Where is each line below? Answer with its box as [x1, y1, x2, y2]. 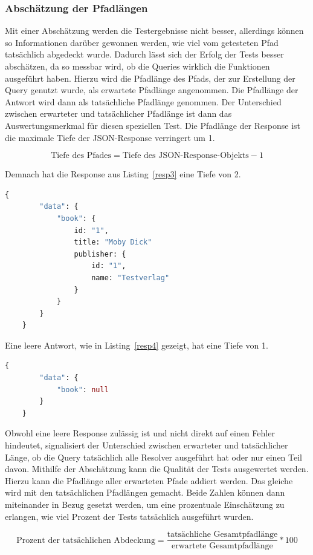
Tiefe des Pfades [51, 151, 111, 160]
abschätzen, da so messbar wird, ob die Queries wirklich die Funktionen [5, 60, 270, 72]
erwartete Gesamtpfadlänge [171, 542, 273, 551]
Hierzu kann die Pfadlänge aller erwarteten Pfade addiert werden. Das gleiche [5, 474, 293, 487]
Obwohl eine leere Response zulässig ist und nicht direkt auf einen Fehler [5, 427, 275, 439]
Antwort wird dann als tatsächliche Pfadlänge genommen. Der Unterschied [5, 95, 282, 108]
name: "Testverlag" [91, 273, 170, 282]
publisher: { [74, 249, 126, 258]
